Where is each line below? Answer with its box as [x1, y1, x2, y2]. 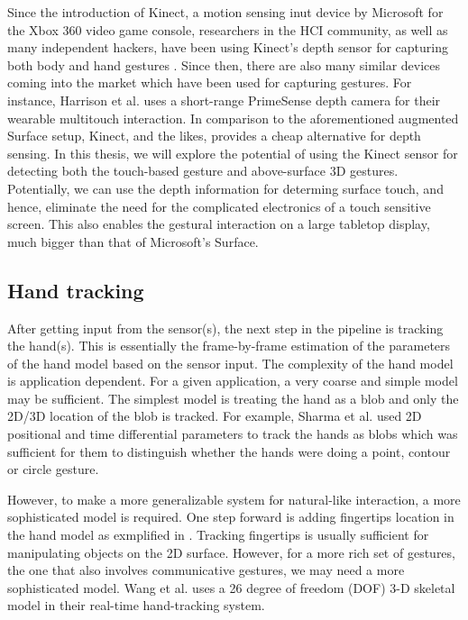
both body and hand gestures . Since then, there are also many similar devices [7, 55, 441, 74]
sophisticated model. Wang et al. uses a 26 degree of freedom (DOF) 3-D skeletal [7, 578, 455, 597]
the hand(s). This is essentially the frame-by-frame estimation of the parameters [7, 336, 451, 355]
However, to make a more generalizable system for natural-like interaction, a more [7, 489, 461, 508]
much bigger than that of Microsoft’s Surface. [7, 232, 259, 251]
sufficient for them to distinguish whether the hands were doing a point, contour [7, 442, 451, 460]
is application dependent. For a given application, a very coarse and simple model [7, 371, 458, 390]
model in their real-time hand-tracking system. [7, 596, 265, 615]
